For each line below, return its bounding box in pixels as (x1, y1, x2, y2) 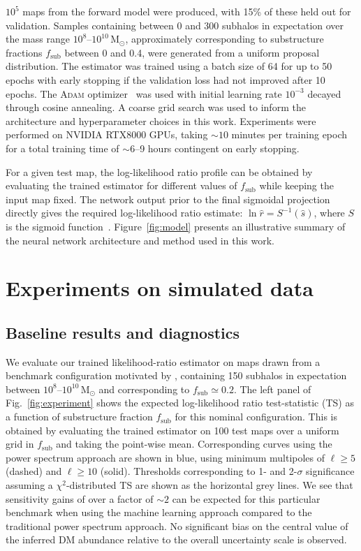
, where (314, 205, 345, 220)
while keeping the (259, 178, 334, 193)
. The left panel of (233, 381, 311, 396)
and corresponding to (98, 381, 190, 396)
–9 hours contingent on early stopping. (135, 140, 300, 155)
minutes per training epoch (231, 127, 348, 142)
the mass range (6, 31, 70, 46)
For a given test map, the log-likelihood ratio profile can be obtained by (6, 164, 313, 179)
